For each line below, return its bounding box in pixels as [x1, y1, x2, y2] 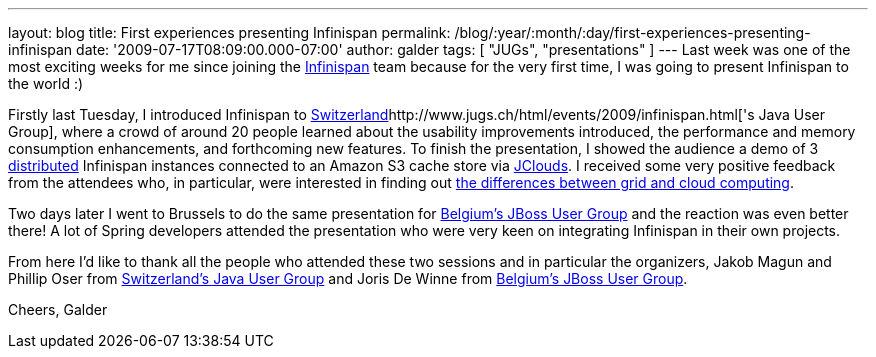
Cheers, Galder [8, 301, 108, 318]
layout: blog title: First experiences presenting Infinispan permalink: [8, 24, 451, 41]
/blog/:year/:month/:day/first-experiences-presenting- [454, 24, 811, 41]
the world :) [8, 75, 84, 92]
